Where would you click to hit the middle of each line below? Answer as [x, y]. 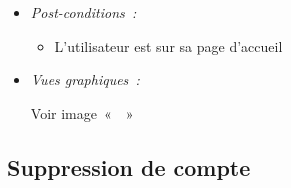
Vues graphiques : [85, 79]
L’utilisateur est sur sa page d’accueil [168, 45]
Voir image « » [82, 112]
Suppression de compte [129, 166]
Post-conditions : [83, 12]
